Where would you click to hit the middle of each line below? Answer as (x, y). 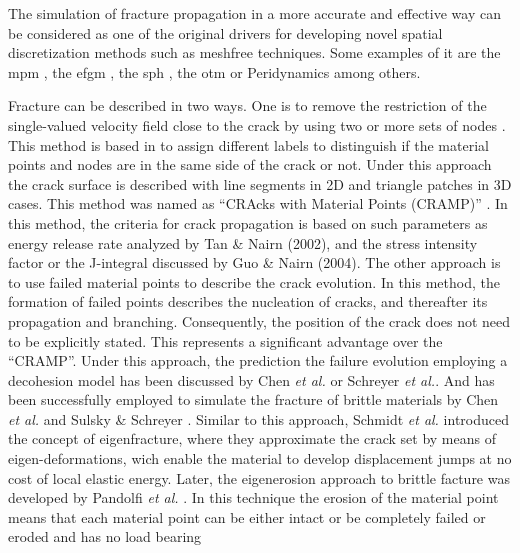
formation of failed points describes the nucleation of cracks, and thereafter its (248, 301)
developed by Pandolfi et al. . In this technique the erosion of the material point (253, 497)
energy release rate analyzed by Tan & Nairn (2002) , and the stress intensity (243, 242)
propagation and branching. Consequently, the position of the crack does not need (259, 320)
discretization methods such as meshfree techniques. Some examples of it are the (254, 52)
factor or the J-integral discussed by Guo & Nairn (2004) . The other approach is (254, 262)
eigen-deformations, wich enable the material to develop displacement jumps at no (260, 458)
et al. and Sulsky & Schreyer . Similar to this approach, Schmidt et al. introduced (258, 418)
